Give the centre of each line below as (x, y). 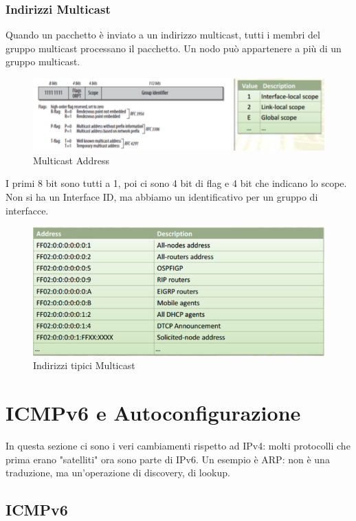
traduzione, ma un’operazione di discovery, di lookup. (118, 473)
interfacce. (27, 210)
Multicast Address (71, 160)
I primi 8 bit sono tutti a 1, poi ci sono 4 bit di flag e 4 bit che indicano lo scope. (176, 183)
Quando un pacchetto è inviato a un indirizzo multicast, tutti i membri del (163, 35)
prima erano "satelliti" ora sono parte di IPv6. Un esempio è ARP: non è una (168, 459)
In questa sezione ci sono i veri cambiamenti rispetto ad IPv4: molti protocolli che (178, 445)
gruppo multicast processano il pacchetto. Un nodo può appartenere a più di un (174, 48)
